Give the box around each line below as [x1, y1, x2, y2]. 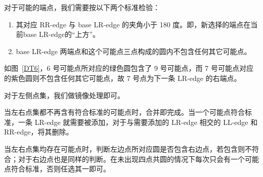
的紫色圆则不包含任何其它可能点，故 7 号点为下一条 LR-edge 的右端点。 [4, 72, 241, 83]
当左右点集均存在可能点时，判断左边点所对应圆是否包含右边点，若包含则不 [4, 143, 252, 154]
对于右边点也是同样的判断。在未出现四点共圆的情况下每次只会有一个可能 [18, 153, 259, 164]
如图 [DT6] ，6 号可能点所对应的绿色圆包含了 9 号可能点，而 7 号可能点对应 [4, 63, 253, 73]
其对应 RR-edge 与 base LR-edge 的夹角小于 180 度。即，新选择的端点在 [16, 19, 251, 29]
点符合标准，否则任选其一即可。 [4, 163, 110, 174]
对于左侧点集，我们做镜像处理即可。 [4, 90, 124, 100]
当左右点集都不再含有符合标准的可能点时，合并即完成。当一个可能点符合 [4, 107, 245, 117]
